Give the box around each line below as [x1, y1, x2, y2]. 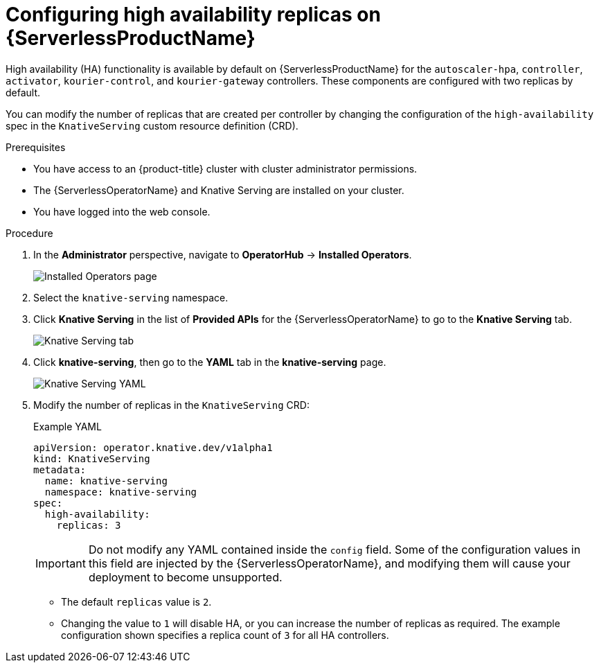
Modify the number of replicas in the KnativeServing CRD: [33, 398, 310, 411]
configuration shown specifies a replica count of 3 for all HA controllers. [61, 629, 389, 641]
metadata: [33, 464, 86, 475]
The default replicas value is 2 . [61, 595, 212, 608]
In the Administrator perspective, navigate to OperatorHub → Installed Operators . [33, 248, 412, 261]
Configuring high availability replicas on [6, 3, 381, 26]
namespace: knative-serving [44, 486, 197, 498]
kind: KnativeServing [33, 452, 150, 464]
